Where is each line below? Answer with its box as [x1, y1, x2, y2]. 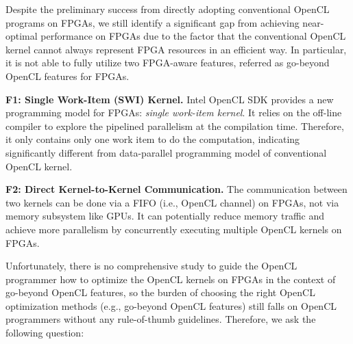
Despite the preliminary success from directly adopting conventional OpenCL [5, 2, 330, 16]
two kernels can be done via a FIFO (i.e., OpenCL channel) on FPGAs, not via [5, 195, 339, 209]
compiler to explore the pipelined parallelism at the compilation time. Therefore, [5, 118, 344, 133]
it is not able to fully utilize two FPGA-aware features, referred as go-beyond [5, 55, 330, 70]
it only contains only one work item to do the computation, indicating [5, 132, 300, 146]
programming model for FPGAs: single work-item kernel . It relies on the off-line [5, 105, 342, 120]
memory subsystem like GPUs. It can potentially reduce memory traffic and [5, 209, 325, 223]
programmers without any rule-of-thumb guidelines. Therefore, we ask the [5, 312, 316, 326]
